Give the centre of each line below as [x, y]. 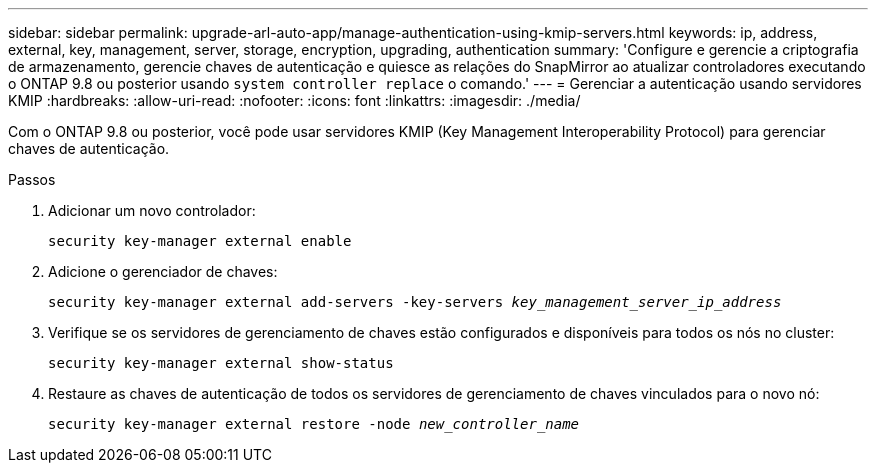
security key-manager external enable [200, 241]
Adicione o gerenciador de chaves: [163, 271]
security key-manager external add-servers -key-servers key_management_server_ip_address [415, 302]
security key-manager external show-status [221, 363]
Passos [32, 179]
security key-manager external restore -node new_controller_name [314, 424]
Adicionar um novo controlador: [152, 210]
